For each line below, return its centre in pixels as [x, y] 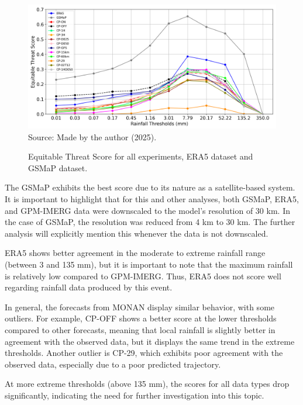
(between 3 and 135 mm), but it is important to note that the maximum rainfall [149, 264]
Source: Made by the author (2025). [92, 136]
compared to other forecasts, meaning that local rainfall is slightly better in [140, 329]
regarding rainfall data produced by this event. [89, 287]
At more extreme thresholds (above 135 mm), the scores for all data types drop [147, 384]
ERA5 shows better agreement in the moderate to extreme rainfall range [135, 253]
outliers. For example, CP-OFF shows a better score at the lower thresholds [141, 318]
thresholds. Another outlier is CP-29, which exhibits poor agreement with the [144, 353]
